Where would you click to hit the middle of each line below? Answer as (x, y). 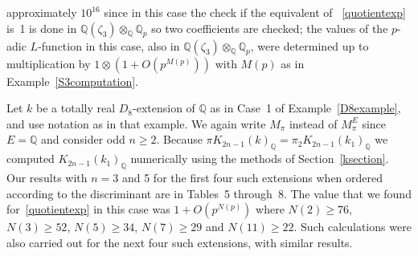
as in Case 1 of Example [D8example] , (305, 108)
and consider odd (83, 139)
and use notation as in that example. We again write (136, 123)
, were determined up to (309, 45)
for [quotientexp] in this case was (88, 209)
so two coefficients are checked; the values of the (270, 28)
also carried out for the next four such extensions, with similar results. (180, 242)
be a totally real (76, 108)
